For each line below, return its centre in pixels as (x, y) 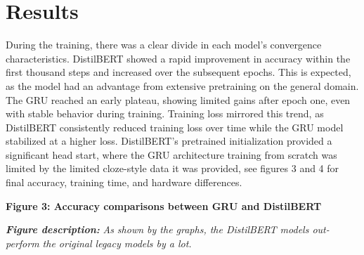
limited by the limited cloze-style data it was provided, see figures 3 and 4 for (173, 168)
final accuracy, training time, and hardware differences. (124, 182)
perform (22, 243)
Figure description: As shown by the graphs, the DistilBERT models (157, 229)
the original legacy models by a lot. (117, 243)
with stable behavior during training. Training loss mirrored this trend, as (165, 113)
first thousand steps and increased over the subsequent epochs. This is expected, (178, 72)
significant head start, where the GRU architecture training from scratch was (171, 154)
